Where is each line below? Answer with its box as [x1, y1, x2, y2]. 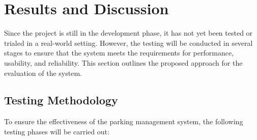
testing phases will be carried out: [4, 126, 109, 136]
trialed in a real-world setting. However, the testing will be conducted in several [4, 37, 253, 48]
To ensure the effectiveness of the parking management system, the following [4, 116, 243, 127]
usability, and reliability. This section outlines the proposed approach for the [4, 57, 243, 68]
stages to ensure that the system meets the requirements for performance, [4, 47, 234, 58]
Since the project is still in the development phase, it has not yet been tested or [4, 27, 253, 38]
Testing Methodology [4, 92, 118, 108]
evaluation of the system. [4, 67, 82, 78]
